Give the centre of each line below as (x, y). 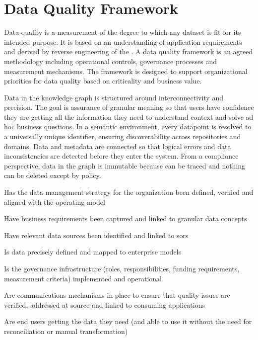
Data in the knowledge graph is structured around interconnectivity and (114, 97)
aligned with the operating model (55, 202)
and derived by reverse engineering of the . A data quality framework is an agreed (129, 51)
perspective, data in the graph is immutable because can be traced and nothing (125, 165)
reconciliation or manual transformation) (66, 331)
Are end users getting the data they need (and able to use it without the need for (128, 321)
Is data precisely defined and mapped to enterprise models (93, 252)
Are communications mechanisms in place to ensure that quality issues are (117, 295)
